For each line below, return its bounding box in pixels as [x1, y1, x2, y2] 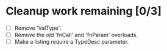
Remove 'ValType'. [14, 24, 62, 32]
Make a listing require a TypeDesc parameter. [14, 38, 129, 46]
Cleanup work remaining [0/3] [5, 4, 162, 18]
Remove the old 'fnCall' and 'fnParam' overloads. [14, 32, 138, 38]
